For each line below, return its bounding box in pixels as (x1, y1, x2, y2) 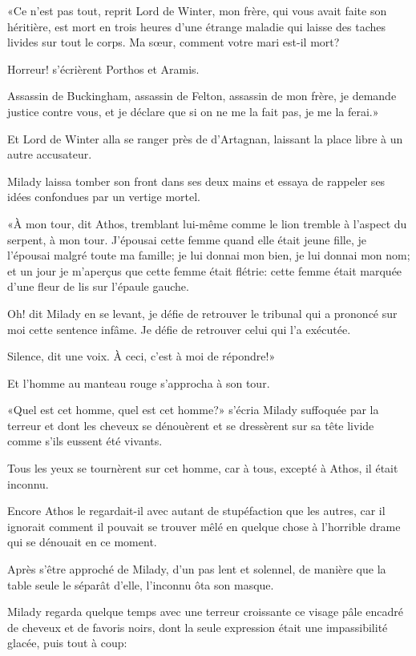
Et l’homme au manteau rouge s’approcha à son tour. (7, 374, 270, 391)
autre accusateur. (7, 146, 92, 163)
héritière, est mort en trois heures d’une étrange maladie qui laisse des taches (7, 18, 386, 34)
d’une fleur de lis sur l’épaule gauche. (7, 278, 189, 295)
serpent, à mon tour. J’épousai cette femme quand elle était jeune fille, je (7, 231, 367, 248)
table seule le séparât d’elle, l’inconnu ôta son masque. (7, 576, 274, 593)
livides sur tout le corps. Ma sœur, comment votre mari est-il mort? (7, 34, 340, 50)
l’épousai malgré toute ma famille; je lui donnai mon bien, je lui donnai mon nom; (7, 247, 410, 264)
